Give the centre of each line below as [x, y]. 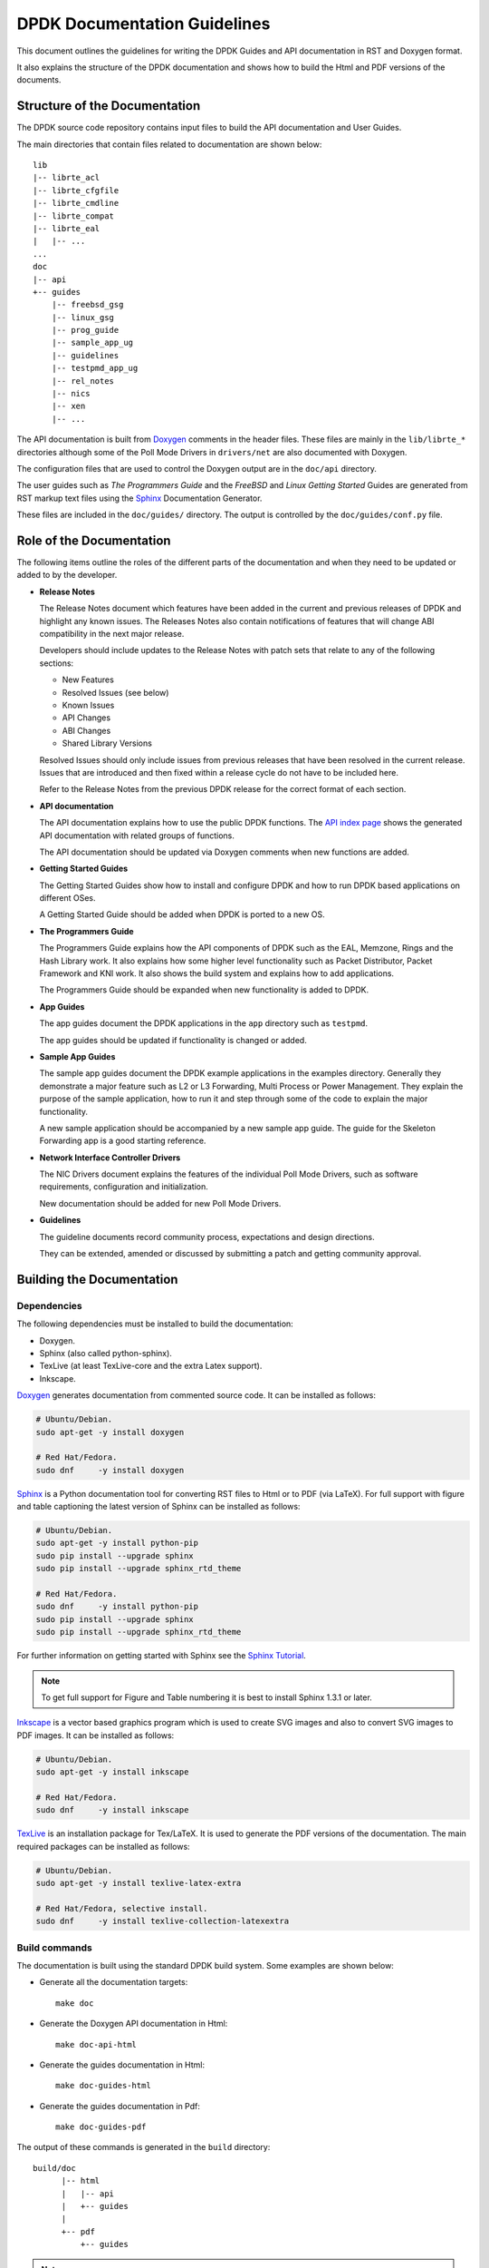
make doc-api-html [96, 2044]
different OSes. [67, 898]
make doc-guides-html [103, 2086]
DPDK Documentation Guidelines [144, 24]
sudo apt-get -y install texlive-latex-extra [139, 1883]
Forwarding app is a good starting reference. [123, 1141]
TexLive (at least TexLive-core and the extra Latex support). [151, 1366]
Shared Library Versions [107, 743]
